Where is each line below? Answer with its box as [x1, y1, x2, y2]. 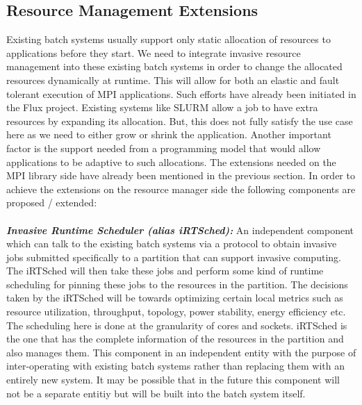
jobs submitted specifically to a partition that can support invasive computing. [6, 249, 341, 264]
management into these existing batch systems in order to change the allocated [6, 59, 343, 74]
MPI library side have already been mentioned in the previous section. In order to [6, 168, 355, 183]
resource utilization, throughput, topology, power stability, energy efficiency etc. [6, 304, 346, 319]
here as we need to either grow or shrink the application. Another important [6, 127, 331, 142]
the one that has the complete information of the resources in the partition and [6, 331, 344, 346]
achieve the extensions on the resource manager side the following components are [6, 181, 356, 196]
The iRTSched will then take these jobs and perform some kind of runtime [6, 263, 324, 278]
